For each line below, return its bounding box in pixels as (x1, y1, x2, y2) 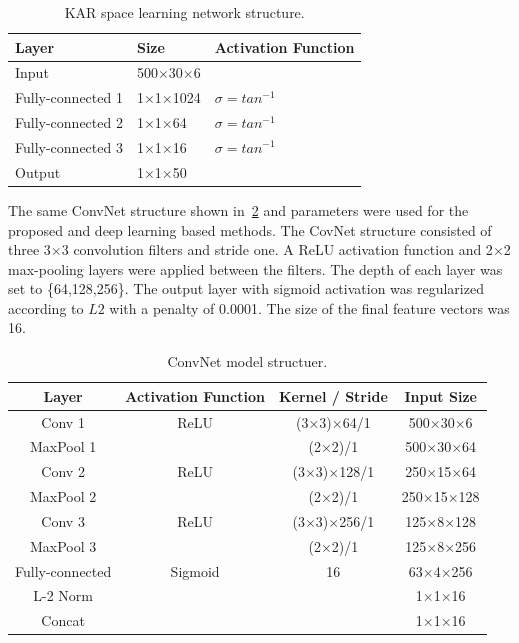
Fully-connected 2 (15, 112, 123, 133)
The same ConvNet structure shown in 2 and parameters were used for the (8, 199, 469, 220)
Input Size (404, 385, 477, 406)
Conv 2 (41, 461, 85, 482)
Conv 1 (41, 411, 85, 432)
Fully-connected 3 (15, 136, 123, 157)
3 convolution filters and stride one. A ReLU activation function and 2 (61, 239, 493, 260)
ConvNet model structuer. (167, 351, 328, 372)
